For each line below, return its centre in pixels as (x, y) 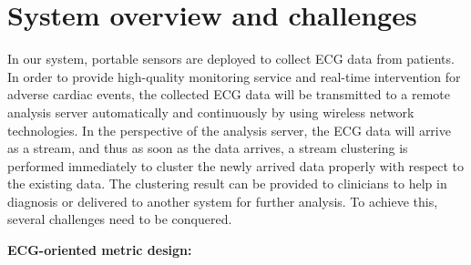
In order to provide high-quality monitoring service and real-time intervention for (234, 76)
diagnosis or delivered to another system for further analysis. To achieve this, (223, 201)
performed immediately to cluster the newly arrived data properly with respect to (235, 165)
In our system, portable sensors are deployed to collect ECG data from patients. (231, 59)
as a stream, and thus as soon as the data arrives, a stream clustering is (208, 148)
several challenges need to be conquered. (120, 219)
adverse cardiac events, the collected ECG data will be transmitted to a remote (229, 94)
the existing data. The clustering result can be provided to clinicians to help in (227, 183)
